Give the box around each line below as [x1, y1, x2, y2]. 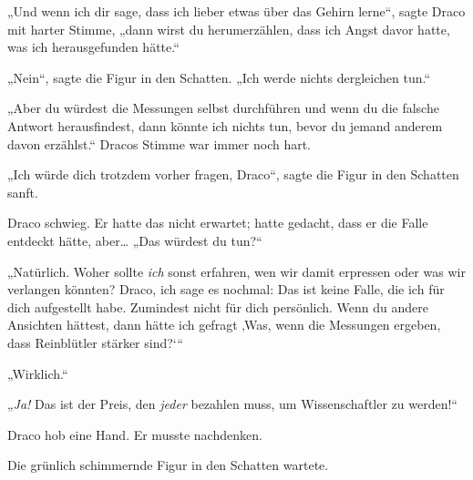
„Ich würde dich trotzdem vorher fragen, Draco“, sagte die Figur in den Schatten [7, 165, 459, 184]
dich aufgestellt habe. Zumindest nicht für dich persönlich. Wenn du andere [7, 297, 429, 316]
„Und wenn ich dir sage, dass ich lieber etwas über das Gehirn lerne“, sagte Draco [7, 2, 466, 20]
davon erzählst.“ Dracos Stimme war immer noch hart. [7, 134, 312, 153]
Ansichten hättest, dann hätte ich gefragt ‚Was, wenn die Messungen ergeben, [7, 315, 441, 334]
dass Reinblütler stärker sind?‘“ [7, 332, 184, 352]
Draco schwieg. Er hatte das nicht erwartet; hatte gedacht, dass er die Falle [7, 213, 428, 232]
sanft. [7, 182, 38, 201]
